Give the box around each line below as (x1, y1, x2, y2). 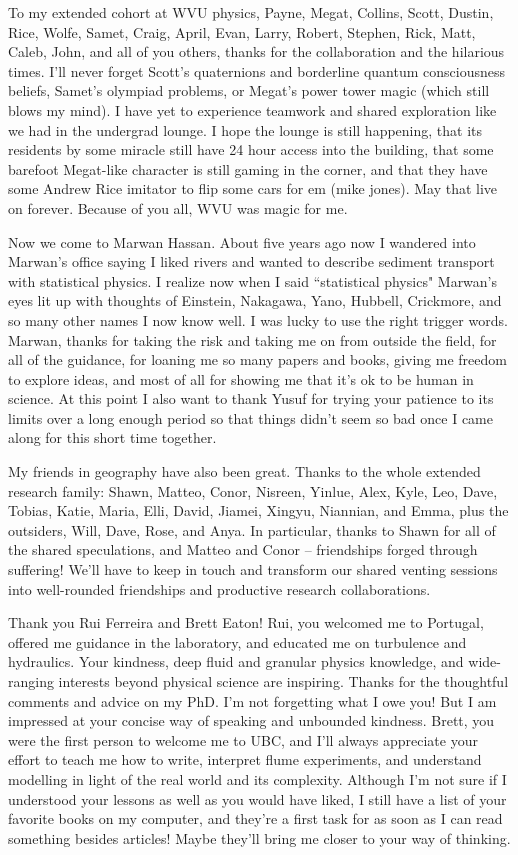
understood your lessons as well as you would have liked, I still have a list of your (8, 788, 507, 809)
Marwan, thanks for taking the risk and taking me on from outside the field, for (8, 329, 497, 350)
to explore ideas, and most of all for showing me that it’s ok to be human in (8, 368, 474, 389)
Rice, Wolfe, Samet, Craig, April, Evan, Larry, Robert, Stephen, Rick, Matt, (8, 21, 476, 42)
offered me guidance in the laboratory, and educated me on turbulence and (8, 631, 467, 652)
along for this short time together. (8, 427, 217, 448)
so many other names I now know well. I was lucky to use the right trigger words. (8, 309, 508, 330)
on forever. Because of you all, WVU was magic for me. (8, 197, 348, 218)
